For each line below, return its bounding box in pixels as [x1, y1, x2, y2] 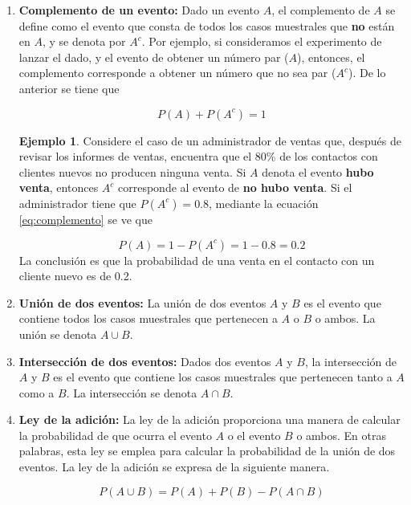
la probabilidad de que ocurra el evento [18, 426, 212, 443]
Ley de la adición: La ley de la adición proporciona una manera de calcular [18, 411, 401, 428]
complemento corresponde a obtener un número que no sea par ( [18, 64, 336, 81]
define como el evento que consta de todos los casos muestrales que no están [18, 17, 395, 34]
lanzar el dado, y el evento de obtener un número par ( [18, 48, 289, 65]
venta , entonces [18, 179, 99, 196]
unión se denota [18, 325, 97, 342]
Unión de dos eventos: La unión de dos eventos [18, 294, 267, 311]
